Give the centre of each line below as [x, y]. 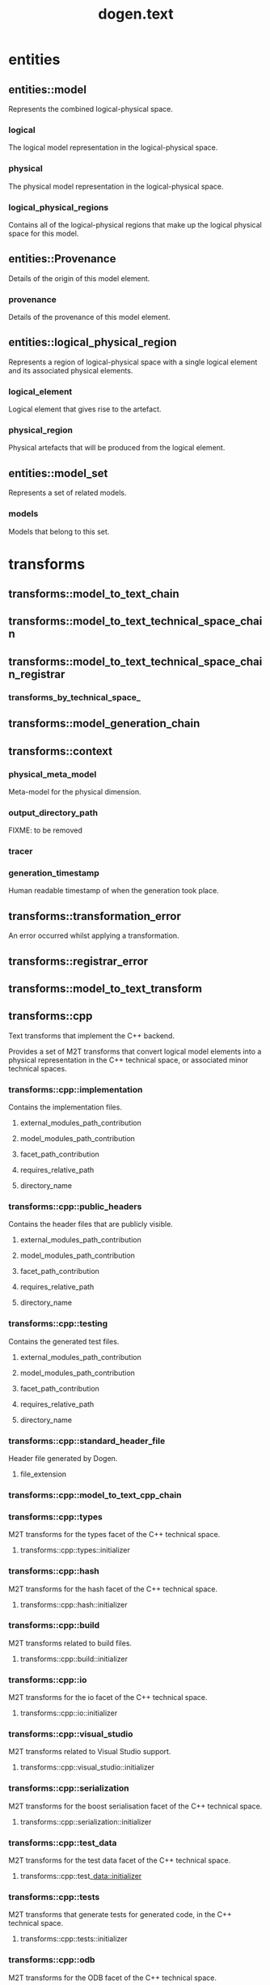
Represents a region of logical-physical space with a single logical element [133, 362]
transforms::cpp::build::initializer [74, 1659]
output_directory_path [53, 812]
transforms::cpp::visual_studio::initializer [87, 1767]
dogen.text [136, 14]
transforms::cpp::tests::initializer [74, 1939]
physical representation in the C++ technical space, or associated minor [129, 1060]
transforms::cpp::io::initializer [69, 1713]
